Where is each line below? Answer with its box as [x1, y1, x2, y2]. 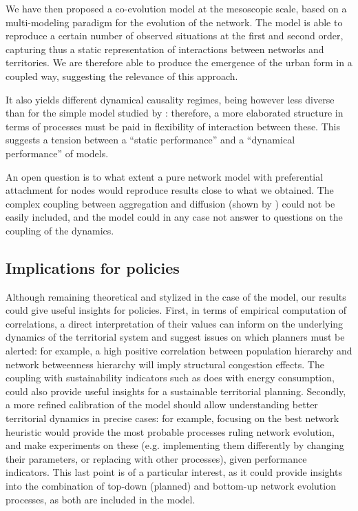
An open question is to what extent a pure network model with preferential [6, 169, 324, 183]
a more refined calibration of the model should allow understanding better [6, 397, 318, 412]
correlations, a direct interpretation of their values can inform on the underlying [6, 316, 344, 330]
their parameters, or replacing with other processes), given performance [6, 451, 307, 465]
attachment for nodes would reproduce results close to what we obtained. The [6, 183, 334, 197]
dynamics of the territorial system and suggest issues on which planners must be [6, 330, 345, 344]
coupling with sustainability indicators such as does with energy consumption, [6, 370, 335, 385]
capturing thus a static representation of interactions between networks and [6, 41, 324, 56]
